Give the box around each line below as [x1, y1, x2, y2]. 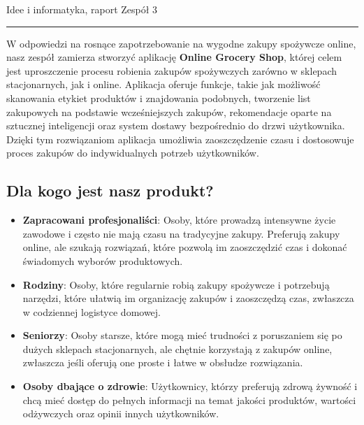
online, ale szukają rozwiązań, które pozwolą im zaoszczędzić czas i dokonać [22, 240, 347, 254]
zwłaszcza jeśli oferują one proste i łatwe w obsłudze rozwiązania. [22, 355, 303, 370]
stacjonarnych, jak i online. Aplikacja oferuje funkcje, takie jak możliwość [6, 77, 321, 92]
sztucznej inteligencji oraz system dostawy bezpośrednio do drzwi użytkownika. [6, 118, 345, 133]
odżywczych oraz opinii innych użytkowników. [22, 406, 219, 421]
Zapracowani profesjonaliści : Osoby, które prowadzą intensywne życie [22, 212, 336, 227]
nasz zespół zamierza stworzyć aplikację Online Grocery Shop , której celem [6, 50, 342, 64]
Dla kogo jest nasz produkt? [6, 180, 214, 201]
